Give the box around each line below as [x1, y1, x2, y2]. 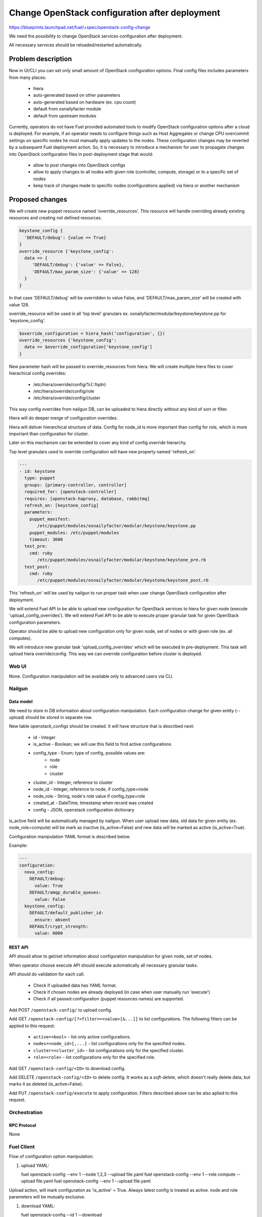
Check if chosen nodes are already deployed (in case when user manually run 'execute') [33, 989, 211, 995]
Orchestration [9, 1109, 43, 1116]
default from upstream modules [33, 112, 97, 119]
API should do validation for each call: [9, 971, 85, 977]
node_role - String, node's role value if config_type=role [33, 793, 146, 799]
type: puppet [24, 475, 55, 481]
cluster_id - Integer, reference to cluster [33, 779, 113, 786]
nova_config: [24, 869, 55, 875]
